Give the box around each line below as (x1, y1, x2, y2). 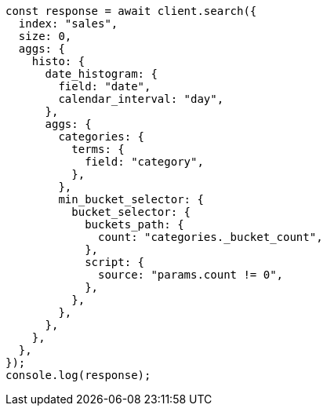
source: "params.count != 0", (98, 268, 284, 281)
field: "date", (58, 80, 151, 93)
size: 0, (18, 30, 72, 42)
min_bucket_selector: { (58, 193, 204, 206)
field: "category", (85, 155, 204, 168)
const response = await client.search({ (5, 5, 257, 17)
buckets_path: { (85, 218, 184, 231)
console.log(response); (5, 369, 151, 381)
